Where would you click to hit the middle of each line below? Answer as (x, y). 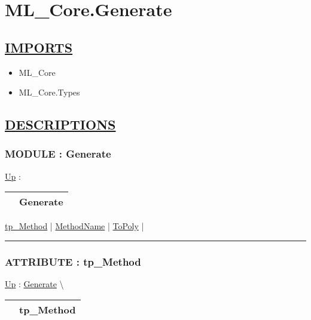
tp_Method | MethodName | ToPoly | (74, 226)
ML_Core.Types (49, 92)
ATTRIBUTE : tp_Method (73, 261)
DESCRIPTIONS (60, 124)
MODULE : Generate (58, 154)
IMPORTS (39, 47)
